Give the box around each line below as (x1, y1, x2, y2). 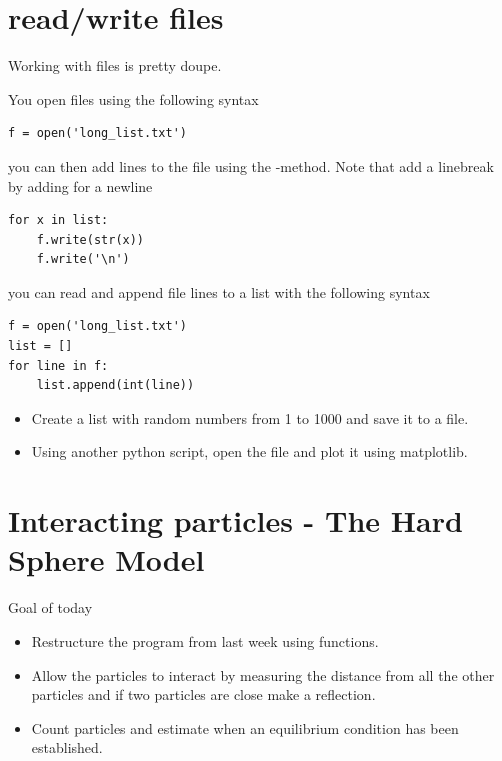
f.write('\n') (36, 252, 130, 267)
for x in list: (8, 213, 109, 228)
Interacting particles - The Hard (8, 500, 463, 541)
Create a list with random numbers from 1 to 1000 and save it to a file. (31, 407, 469, 428)
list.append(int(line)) (36, 378, 195, 393)
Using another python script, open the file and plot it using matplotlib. (31, 441, 468, 462)
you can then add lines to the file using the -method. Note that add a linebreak (8, 155, 494, 176)
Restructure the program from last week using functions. (31, 630, 379, 651)
